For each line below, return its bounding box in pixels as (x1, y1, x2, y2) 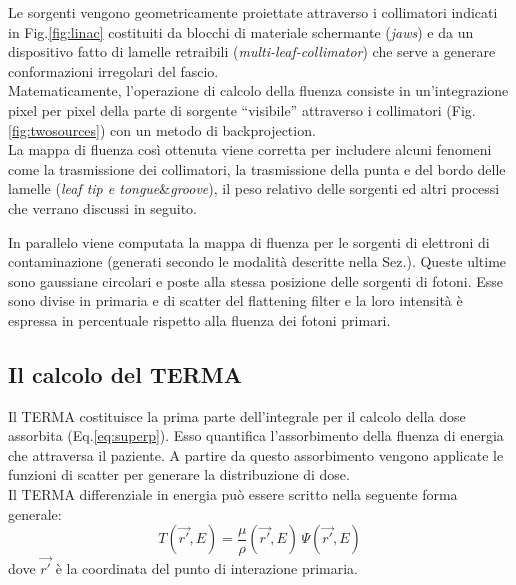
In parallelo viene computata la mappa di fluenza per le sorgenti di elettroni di (8, 231, 490, 252)
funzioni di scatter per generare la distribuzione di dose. (8, 464, 350, 485)
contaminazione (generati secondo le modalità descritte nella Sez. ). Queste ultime (8, 251, 507, 272)
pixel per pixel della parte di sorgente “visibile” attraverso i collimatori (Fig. (8, 99, 476, 120)
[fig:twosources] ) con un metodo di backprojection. (8, 119, 316, 140)
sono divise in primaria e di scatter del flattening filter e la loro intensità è (8, 290, 463, 311)
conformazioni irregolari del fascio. (8, 60, 219, 81)
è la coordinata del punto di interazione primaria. (55, 558, 358, 579)
